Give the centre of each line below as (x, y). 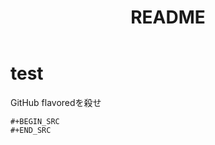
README (168, 17)
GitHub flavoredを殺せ (56, 102)
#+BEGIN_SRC (35, 121)
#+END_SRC (31, 130)
